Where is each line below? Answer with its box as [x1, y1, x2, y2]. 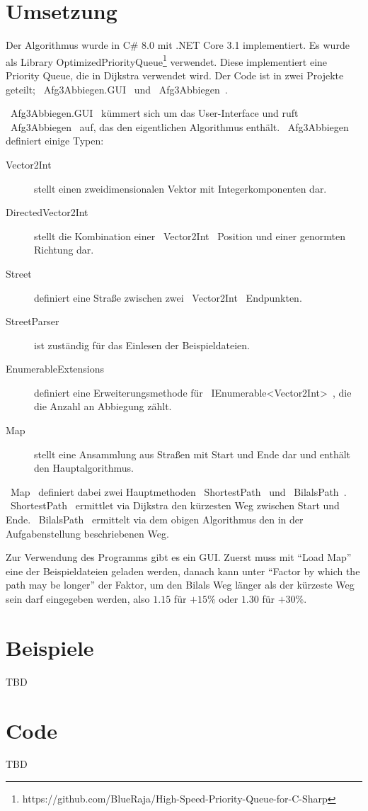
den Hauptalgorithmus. [34, 460, 134, 475]
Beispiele [6, 633, 94, 662]
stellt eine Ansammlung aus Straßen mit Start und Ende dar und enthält [34, 446, 351, 461]
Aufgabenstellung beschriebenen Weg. [6, 526, 169, 540]
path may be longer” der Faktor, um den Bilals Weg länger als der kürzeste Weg [6, 577, 355, 592]
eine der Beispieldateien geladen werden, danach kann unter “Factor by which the [6, 563, 360, 578]
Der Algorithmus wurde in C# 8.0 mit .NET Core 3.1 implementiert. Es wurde [6, 38, 350, 52]
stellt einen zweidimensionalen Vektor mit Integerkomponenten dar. [34, 181, 327, 195]
